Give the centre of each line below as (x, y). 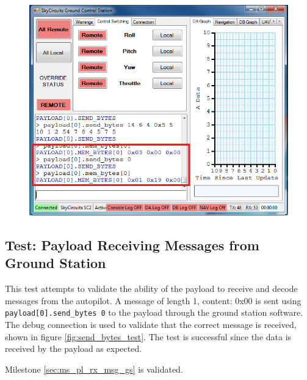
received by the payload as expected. (74, 348)
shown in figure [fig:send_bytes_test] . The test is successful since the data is (148, 336)
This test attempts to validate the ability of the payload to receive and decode (151, 289)
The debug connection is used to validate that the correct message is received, (151, 325)
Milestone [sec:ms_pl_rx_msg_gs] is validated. (94, 369)
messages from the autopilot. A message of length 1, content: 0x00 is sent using (153, 300)
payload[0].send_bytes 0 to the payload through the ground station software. (154, 312)
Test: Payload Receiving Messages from (132, 245)
